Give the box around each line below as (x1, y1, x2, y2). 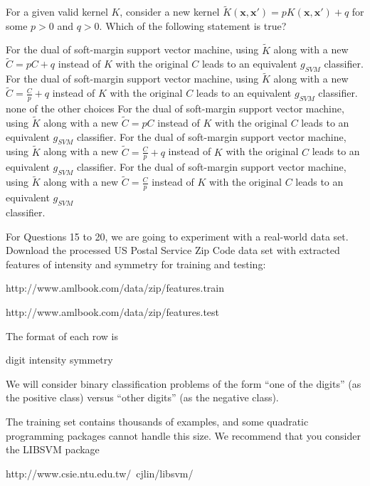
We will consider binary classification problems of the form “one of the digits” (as (6, 376, 361, 391)
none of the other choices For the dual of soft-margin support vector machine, (6, 101, 344, 116)
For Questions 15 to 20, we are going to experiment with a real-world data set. (6, 228, 349, 243)
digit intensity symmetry (6, 352, 113, 367)
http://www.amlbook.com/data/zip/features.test (6, 304, 220, 319)
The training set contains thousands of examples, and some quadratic (6, 413, 309, 428)
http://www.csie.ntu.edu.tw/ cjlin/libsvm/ (6, 465, 194, 480)
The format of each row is (6, 328, 119, 343)
